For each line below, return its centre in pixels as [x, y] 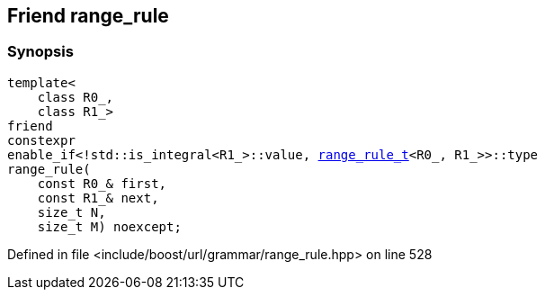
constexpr [41, 140]
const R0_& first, [102, 183]
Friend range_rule [88, 16]
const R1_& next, [98, 198]
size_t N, [71, 212]
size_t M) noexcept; [109, 226]
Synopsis [40, 52]
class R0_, [76, 97]
